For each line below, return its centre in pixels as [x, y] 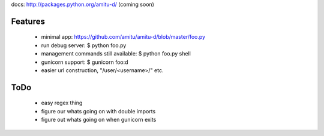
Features [28, 21]
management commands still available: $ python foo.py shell [116, 54]
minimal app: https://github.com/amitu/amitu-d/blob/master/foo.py [123, 37]
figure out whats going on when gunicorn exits [99, 120]
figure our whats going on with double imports [98, 111]
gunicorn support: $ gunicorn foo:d [85, 62]
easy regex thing [62, 103]
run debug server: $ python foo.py [84, 45]
